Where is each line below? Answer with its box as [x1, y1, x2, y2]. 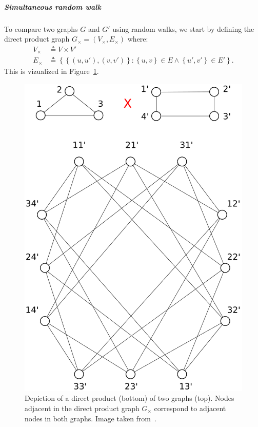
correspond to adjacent [154, 402, 226, 413]
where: [127, 33, 148, 44]
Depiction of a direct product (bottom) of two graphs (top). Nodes [25, 393, 234, 403]
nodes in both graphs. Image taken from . [25, 413, 156, 423]
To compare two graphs [4, 23, 78, 34]
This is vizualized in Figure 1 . [4, 66, 99, 76]
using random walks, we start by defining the [112, 23, 254, 34]
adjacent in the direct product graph [25, 402, 140, 413]
